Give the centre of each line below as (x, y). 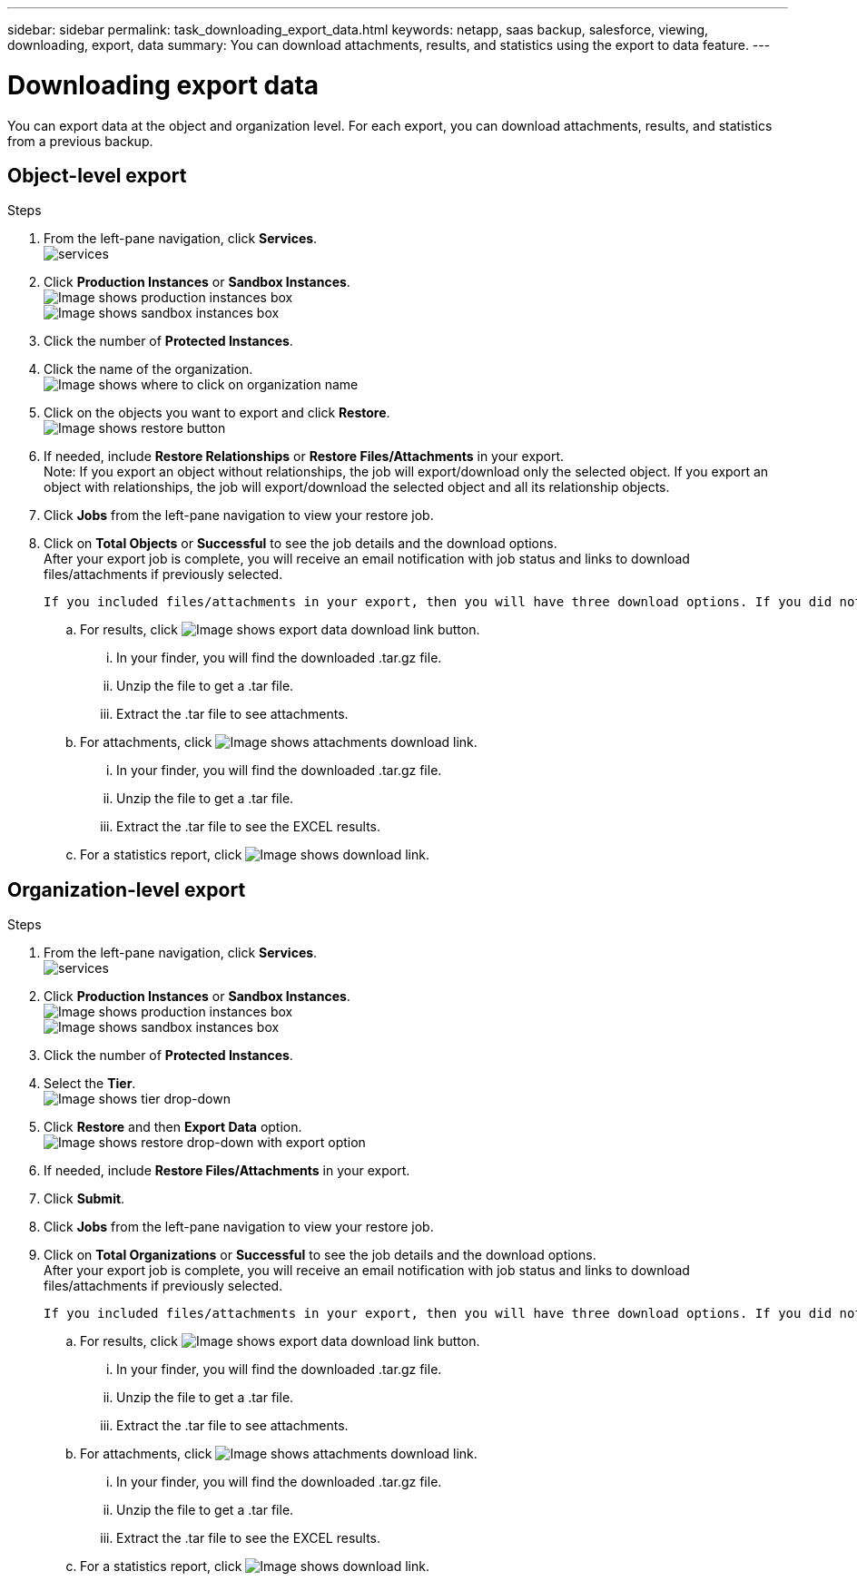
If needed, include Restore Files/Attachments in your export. (227, 1171)
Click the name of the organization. (148, 369)
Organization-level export (127, 889)
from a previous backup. (80, 141)
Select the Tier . (90, 1084)
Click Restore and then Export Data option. (173, 1127)
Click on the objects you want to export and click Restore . (217, 413)
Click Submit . (84, 1199)
